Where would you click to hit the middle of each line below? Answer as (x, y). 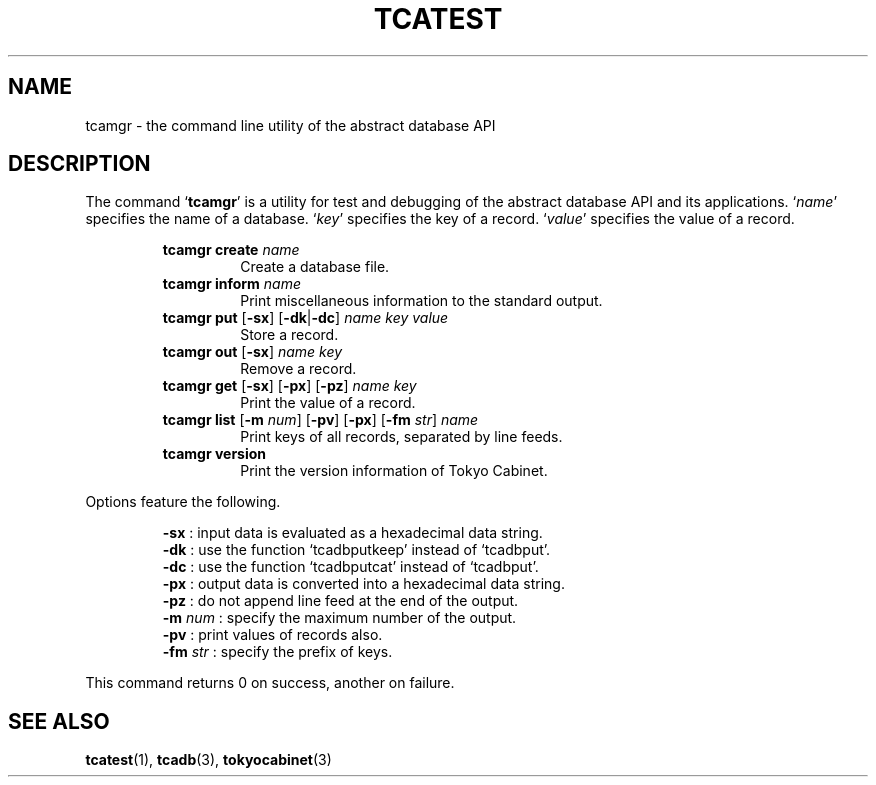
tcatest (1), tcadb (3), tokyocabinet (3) (208, 760)
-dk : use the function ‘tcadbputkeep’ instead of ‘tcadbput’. (356, 550)
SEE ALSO (59, 721)
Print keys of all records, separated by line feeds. (401, 437)
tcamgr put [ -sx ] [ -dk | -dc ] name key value (305, 318)
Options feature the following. (183, 502)
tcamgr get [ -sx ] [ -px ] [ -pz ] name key (289, 386)
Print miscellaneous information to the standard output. (421, 301)
